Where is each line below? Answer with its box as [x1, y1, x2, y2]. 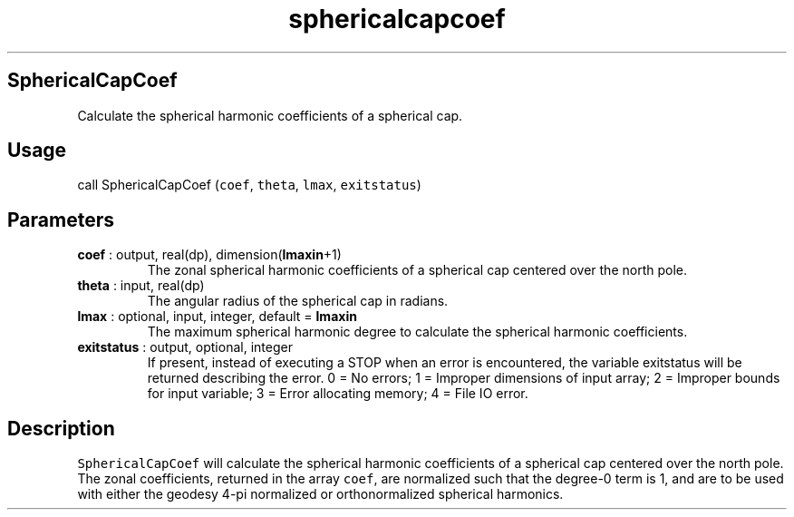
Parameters [7, 208, 114, 231]
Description [7, 416, 115, 440]
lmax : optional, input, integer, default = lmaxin [77, 308, 357, 325]
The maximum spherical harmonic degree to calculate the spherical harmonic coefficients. [147, 324, 688, 340]
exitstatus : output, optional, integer [77, 339, 293, 356]
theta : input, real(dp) [77, 278, 205, 294]
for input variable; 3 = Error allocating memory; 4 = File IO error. [147, 385, 528, 402]
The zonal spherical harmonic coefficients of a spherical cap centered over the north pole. [147, 262, 687, 278]
